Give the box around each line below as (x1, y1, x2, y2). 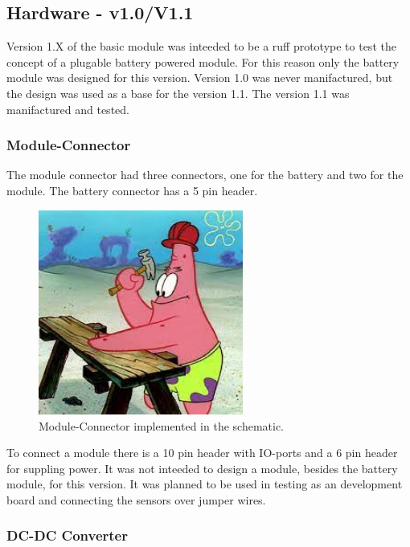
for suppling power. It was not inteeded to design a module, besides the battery (6, 459, 398, 476)
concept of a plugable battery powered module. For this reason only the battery (6, 53, 400, 70)
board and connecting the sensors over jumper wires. (6, 491, 266, 508)
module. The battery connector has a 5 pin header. (6, 182, 258, 198)
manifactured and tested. (6, 100, 129, 117)
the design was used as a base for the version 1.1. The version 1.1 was (6, 84, 350, 101)
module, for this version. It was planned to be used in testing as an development (6, 476, 403, 492)
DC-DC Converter (6, 525, 128, 545)
